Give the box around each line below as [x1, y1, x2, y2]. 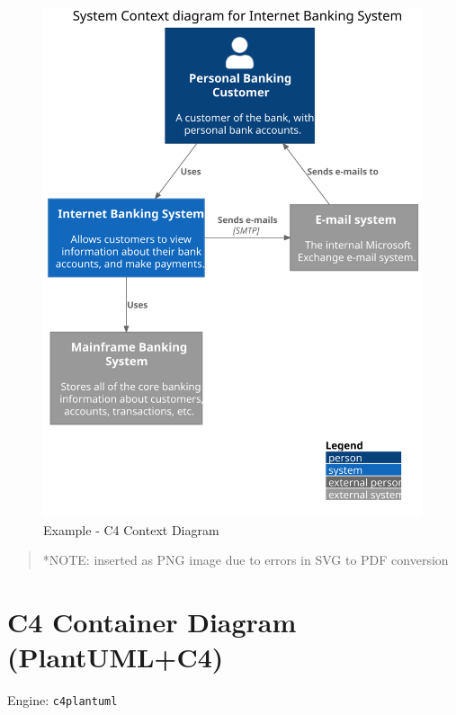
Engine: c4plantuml [7, 691, 118, 710]
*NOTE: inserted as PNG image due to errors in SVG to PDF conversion [42, 550, 449, 569]
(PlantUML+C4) [7, 639, 224, 675]
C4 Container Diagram [7, 603, 297, 639]
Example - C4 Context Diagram [43, 520, 219, 539]
